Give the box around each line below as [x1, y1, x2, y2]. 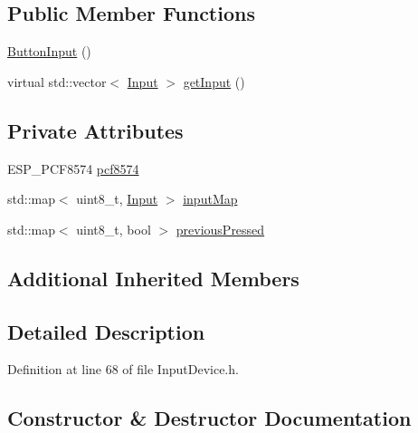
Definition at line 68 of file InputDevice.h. [7, 360, 239, 379]
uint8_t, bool [76, 219, 151, 238]
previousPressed [176, 219, 265, 238]
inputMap [183, 189, 238, 208]
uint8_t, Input [76, 189, 158, 208]
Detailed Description [7, 317, 205, 345]
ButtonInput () [7, 42, 91, 61]
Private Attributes [7, 116, 184, 144]
